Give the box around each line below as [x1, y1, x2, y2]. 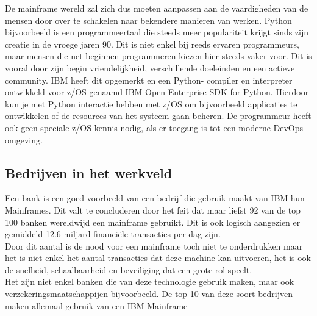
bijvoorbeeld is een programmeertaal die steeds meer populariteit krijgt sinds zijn [5, 26, 309, 38]
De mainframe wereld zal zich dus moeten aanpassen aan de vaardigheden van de [5, 2, 308, 14]
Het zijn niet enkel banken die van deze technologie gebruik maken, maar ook [5, 275, 294, 288]
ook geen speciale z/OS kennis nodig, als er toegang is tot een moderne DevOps [5, 121, 304, 134]
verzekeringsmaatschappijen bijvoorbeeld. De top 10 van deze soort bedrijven [5, 287, 293, 300]
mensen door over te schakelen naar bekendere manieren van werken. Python [5, 13, 292, 26]
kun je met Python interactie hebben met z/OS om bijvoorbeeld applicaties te [5, 97, 297, 110]
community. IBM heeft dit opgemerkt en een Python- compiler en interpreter [5, 73, 293, 86]
